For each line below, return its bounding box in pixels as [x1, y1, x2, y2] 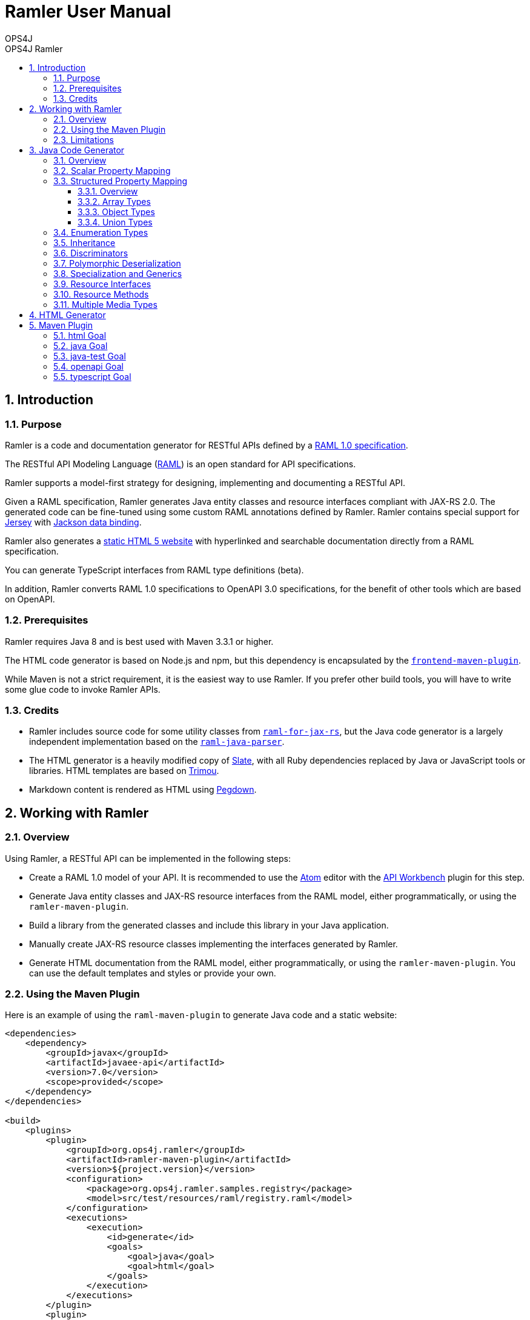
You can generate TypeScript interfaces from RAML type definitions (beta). [5, 564, 304, 575]
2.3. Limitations [53, 134, 114, 145]
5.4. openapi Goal [53, 361, 124, 372]
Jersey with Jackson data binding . [5, 516, 142, 527]
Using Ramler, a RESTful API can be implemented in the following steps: [5, 853, 291, 864]
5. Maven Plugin [29, 319, 93, 330]
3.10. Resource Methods [53, 288, 149, 299]
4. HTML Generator [29, 309, 106, 320]
